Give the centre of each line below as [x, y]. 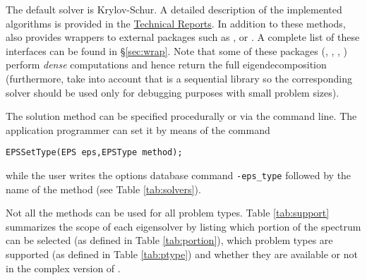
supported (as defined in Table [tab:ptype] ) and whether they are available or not [182, 254]
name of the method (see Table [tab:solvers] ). [103, 189]
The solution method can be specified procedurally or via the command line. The [181, 116]
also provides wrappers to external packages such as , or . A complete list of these [183, 37]
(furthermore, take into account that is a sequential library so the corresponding [179, 78]
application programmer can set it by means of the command [138, 129]
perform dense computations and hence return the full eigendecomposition [166, 65]
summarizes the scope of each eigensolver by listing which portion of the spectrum [183, 226]
